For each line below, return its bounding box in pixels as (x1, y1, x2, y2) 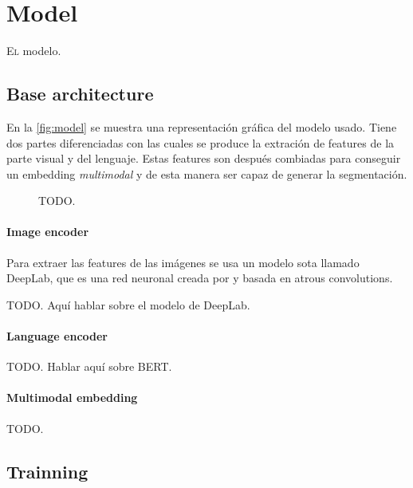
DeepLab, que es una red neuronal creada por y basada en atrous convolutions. (6, 270, 393, 286)
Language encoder (6, 328, 108, 344)
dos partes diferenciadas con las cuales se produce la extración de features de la (6, 134, 395, 151)
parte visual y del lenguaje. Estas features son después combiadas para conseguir (6, 150, 401, 167)
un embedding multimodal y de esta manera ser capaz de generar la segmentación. (6, 165, 407, 182)
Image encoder (6, 223, 89, 240)
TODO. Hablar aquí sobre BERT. (6, 358, 172, 375)
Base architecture (6, 81, 154, 106)
